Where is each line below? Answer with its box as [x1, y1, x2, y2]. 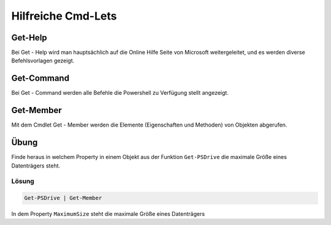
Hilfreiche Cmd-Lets [11, 9, 117, 23]
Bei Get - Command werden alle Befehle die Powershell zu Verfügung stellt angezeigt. [11, 89, 229, 97]
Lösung [11, 177, 35, 186]
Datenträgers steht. [11, 162, 61, 169]
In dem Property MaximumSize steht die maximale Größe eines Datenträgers [11, 210, 205, 218]
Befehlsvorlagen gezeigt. [11, 57, 75, 64]
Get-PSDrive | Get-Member [24, 194, 102, 202]
